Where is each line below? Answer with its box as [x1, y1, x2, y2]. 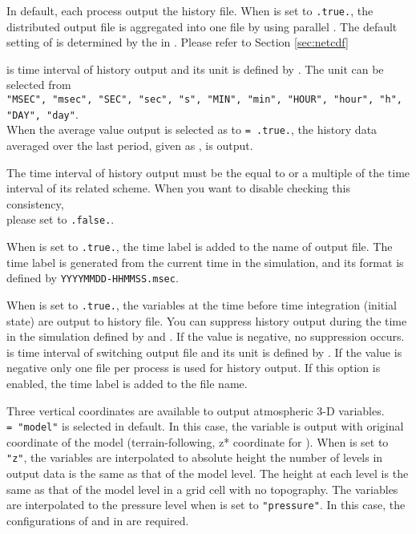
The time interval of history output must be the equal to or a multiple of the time [6, 164, 410, 180]
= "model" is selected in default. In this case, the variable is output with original [6, 418, 404, 435]
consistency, [6, 195, 64, 212]
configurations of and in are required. [6, 512, 189, 528]
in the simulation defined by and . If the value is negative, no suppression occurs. [6, 328, 405, 345]
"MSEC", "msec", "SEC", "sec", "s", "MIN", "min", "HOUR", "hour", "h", [6, 94, 402, 106]
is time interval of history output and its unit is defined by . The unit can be [6, 60, 384, 77]
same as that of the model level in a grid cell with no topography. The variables [6, 480, 398, 497]
